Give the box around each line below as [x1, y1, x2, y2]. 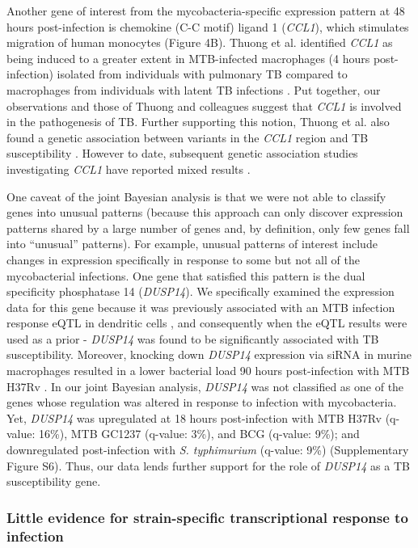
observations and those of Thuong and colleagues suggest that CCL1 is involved [6, 97, 402, 114]
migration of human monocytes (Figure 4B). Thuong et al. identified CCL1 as [6, 34, 393, 51]
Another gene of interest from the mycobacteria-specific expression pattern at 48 [6, 2, 405, 19]
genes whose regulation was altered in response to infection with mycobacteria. [6, 394, 397, 411]
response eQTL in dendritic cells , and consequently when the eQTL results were [6, 314, 407, 331]
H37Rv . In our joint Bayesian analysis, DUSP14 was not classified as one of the [6, 377, 404, 394]
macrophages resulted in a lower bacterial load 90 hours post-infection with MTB [6, 362, 410, 379]
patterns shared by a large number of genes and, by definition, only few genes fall [6, 219, 410, 236]
